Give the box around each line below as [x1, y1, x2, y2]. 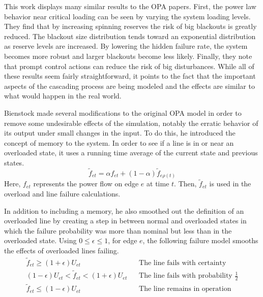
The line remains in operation [139, 285, 231, 293]
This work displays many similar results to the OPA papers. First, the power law [4, 1, 256, 11]
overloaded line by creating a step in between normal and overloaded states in [4, 215, 247, 226]
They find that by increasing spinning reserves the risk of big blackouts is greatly [4, 21, 257, 31]
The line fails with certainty [139, 259, 226, 267]
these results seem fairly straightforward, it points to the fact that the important [4, 71, 256, 81]
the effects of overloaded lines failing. [4, 245, 119, 256]
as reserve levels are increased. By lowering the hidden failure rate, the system [4, 41, 248, 51]
